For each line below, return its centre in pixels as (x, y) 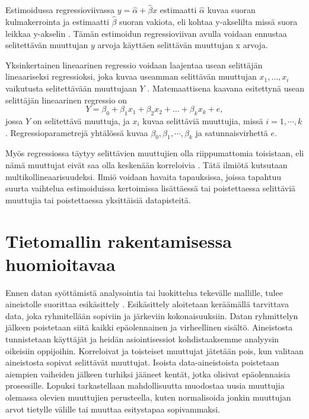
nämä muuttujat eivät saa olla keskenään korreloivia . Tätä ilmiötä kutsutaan (146, 164)
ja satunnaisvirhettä (232, 132)
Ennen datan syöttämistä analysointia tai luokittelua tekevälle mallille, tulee (144, 292)
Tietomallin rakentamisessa (119, 240)
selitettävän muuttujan (47, 45)
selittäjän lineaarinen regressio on (66, 100)
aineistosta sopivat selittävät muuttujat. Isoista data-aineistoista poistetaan (142, 362)
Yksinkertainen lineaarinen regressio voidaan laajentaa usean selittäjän (134, 64)
